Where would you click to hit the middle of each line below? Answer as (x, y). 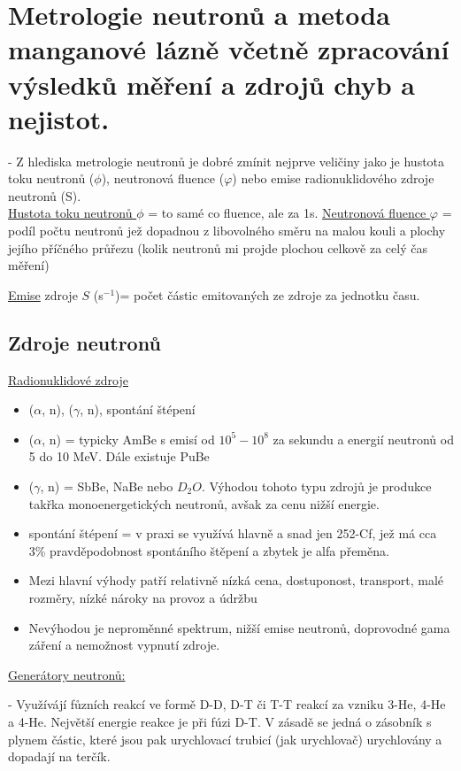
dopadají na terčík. (59, 756)
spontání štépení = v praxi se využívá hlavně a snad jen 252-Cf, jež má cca (233, 533)
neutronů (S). (45, 195)
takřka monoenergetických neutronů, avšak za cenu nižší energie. (204, 503)
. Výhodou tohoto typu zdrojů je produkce (316, 486)
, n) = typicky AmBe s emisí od (128, 439)
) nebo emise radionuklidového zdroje (333, 178)
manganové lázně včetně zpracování (229, 49)
